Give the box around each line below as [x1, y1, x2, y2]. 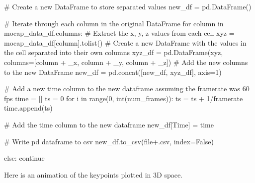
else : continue [4, 153, 45, 163]
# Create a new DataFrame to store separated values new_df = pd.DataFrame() [4, 1, 252, 11]
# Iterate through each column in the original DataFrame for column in [4, 18, 224, 28]
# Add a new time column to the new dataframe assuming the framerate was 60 [4, 83, 250, 94]
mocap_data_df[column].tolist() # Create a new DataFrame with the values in [4, 37, 247, 48]
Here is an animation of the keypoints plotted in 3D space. [4, 169, 183, 180]
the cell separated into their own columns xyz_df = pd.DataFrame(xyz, [4, 47, 223, 58]
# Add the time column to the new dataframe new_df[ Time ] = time [4, 119, 214, 129]
